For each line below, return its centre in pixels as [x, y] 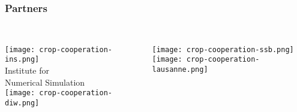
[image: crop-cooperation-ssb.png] [223, 49]
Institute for [27, 70]
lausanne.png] [180, 70]
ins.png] [22, 60]
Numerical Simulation [45, 82]
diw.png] [22, 103]
